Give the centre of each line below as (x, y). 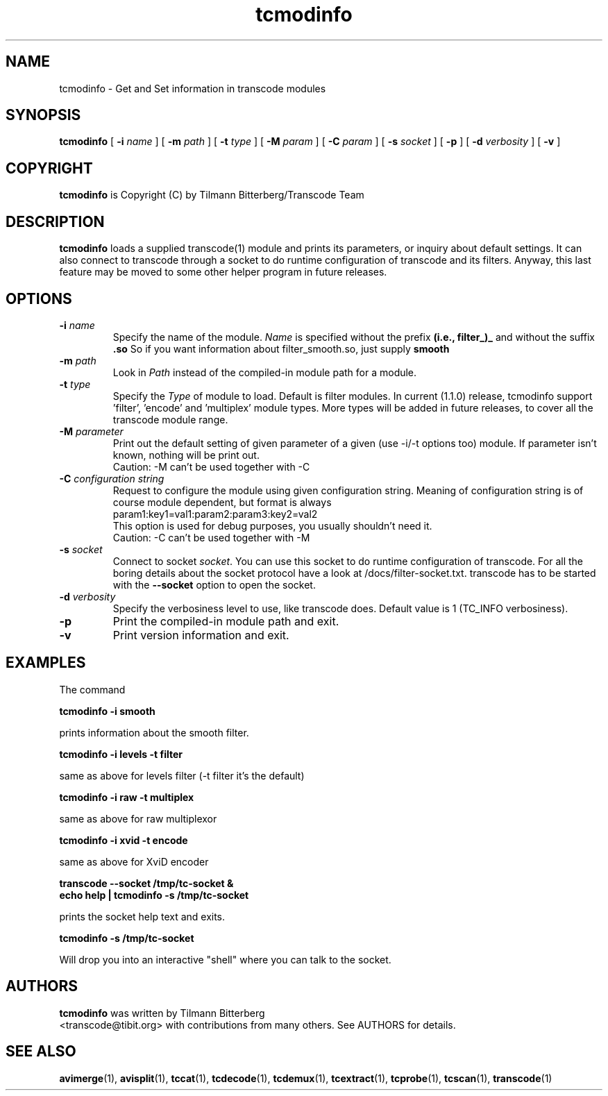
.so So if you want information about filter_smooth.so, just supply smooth (281, 348)
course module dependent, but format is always (222, 502)
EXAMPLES (46, 663)
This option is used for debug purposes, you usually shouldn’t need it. (272, 525)
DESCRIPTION (55, 221)
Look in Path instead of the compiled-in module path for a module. (265, 372)
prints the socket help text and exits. (142, 916)
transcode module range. (170, 419)
